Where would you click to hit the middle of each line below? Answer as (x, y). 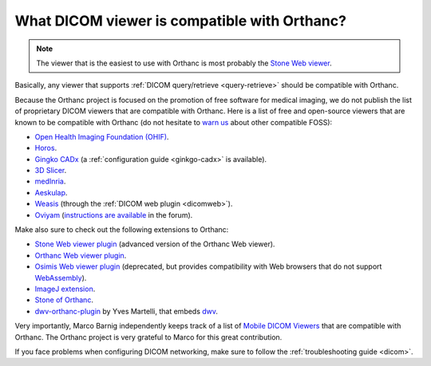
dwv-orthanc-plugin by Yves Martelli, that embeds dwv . (127, 311)
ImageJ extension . (65, 289)
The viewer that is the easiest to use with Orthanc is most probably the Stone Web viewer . (184, 63)
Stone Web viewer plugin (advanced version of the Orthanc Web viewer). (155, 244)
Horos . (46, 148)
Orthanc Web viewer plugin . (81, 255)
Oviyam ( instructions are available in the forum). (114, 214)
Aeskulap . (51, 192)
